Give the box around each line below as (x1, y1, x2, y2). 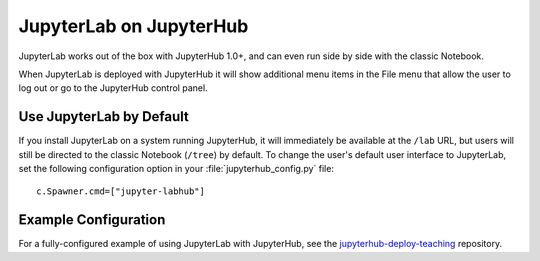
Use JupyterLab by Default (18, 108, 190, 125)
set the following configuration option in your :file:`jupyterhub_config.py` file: (18, 163, 335, 175)
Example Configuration (18, 211, 166, 229)
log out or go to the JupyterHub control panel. (18, 82, 209, 94)
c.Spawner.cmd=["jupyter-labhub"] (36, 186, 205, 197)
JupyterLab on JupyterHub (18, 15, 249, 37)
